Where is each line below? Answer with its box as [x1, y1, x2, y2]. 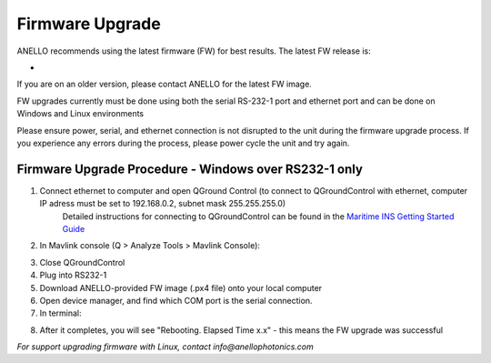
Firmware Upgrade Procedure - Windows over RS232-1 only [16, 161, 364, 176]
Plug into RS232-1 [39, 269, 107, 281]
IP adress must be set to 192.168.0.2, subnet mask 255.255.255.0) [39, 198, 286, 209]
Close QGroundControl [39, 257, 125, 267]
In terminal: [39, 308, 82, 318]
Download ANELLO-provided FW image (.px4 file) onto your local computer [39, 282, 323, 293]
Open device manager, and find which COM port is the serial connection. [39, 295, 313, 306]
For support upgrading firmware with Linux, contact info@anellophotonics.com [16, 341, 314, 352]
